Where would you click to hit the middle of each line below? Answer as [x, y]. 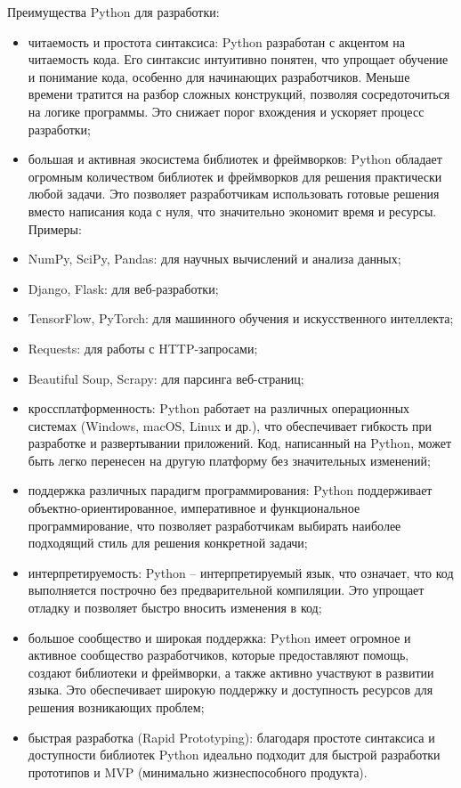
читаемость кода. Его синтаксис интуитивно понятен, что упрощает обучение [238, 59]
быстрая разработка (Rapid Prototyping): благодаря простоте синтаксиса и [231, 737]
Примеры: [55, 228]
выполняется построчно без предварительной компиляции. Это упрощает [226, 590]
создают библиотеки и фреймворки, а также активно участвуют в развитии [231, 672]
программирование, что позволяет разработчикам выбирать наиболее [214, 525]
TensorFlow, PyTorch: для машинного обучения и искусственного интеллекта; [241, 318]
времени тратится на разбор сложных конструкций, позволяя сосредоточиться [239, 94]
